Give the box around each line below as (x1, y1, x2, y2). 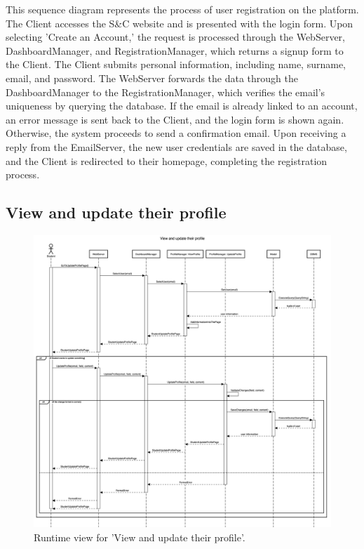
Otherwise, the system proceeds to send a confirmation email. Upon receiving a (6, 126, 346, 140)
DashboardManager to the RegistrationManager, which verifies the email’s (6, 84, 325, 99)
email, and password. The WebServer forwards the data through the (6, 70, 298, 85)
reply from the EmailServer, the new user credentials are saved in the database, (6, 139, 347, 154)
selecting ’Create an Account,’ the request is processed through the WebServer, (6, 29, 345, 44)
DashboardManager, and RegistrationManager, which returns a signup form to (6, 43, 344, 58)
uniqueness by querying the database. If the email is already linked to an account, (6, 98, 358, 113)
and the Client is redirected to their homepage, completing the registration (6, 153, 328, 168)
